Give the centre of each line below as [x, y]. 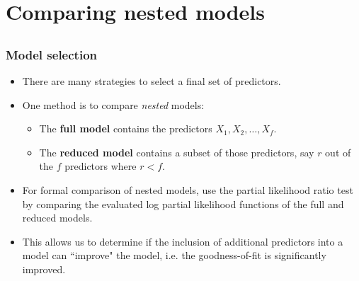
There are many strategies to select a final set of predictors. [152, 81]
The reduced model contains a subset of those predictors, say [177, 152]
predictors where [101, 166]
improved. [44, 269]
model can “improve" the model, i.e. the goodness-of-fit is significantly [174, 255]
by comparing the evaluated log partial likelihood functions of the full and [183, 203]
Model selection [51, 54]
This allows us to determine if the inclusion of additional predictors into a [183, 241]
